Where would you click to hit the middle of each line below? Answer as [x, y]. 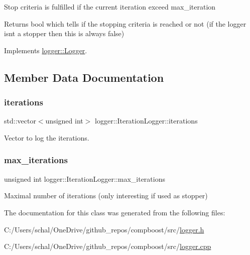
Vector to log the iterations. [47, 137]
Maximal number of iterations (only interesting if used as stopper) [106, 196]
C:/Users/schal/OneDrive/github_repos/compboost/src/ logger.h [104, 229]
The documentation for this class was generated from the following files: [115, 212]
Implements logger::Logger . [46, 50]
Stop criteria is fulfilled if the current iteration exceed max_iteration [110, 7]
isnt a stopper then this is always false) [64, 33]
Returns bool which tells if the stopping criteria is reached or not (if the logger [125, 23]
